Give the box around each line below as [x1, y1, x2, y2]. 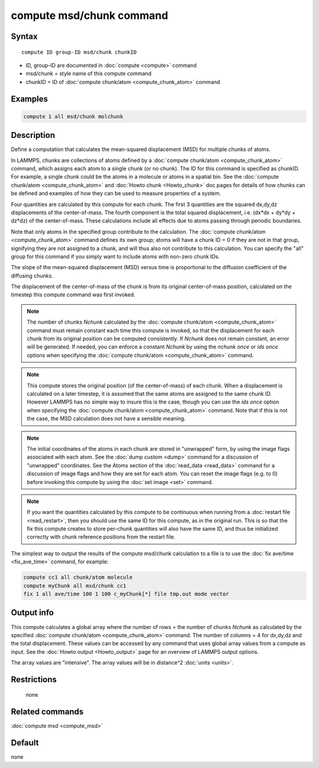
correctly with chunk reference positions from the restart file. [27, 533, 175, 541]
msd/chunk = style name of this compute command [25, 70, 152, 77]
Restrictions [11, 675, 57, 685]
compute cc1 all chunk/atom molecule [23, 574, 133, 581]
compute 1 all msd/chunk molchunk [23, 113, 123, 120]
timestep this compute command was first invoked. [11, 291, 136, 298]
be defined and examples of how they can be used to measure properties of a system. [11, 190, 222, 197]
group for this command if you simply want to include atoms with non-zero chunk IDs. [11, 253, 220, 260]
